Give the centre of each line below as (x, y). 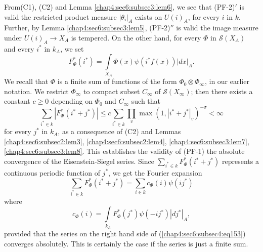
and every (19, 48)
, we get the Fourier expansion (155, 172)
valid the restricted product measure (60, 16)
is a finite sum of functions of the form (117, 81)
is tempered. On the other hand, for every (136, 37)
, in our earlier (227, 81)
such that (146, 101)
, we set (72, 48)
